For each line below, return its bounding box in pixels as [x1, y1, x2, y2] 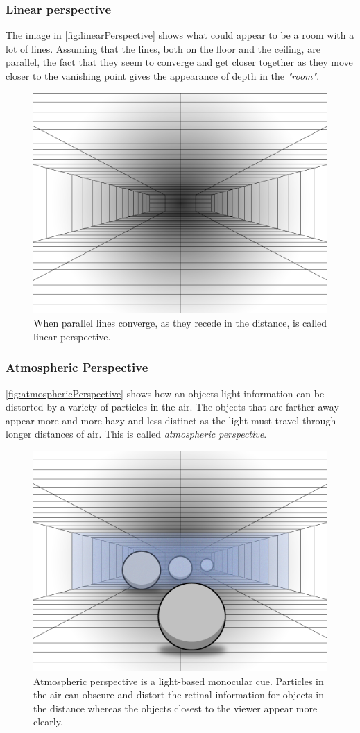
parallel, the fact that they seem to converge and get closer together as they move [6, 55, 353, 69]
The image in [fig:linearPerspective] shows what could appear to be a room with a [6, 28, 354, 42]
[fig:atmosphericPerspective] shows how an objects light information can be [6, 386, 325, 400]
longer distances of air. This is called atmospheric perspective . [6, 426, 267, 441]
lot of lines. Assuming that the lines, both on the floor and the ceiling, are [6, 41, 320, 55]
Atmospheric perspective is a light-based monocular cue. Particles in [33, 673, 324, 688]
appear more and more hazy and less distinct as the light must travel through [6, 413, 336, 427]
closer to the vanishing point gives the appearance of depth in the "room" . [6, 69, 320, 83]
